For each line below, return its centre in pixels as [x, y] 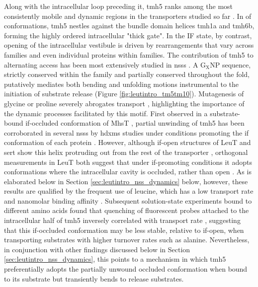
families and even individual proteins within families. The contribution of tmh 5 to [129, 54]
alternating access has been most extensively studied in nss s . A [101, 64]
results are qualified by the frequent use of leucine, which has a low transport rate [129, 191]
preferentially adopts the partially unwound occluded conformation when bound [126, 269]
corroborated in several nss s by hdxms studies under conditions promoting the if [127, 132]
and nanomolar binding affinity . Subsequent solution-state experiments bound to [128, 200]
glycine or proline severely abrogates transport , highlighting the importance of [124, 103]
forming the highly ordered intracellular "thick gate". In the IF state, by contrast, [128, 35]
